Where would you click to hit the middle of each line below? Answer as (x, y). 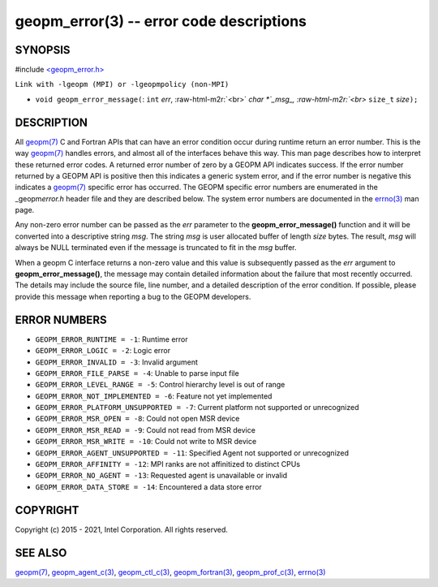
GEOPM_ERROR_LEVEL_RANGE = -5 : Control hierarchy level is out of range (160, 385)
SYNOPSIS (43, 50)
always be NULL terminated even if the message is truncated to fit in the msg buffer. (156, 248)
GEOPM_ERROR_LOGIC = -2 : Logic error (103, 351)
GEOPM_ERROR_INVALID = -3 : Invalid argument (117, 362)
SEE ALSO (41, 552)
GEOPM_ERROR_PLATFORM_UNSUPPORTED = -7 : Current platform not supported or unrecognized (197, 408)
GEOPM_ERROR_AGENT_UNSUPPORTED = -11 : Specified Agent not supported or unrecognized (192, 453)
